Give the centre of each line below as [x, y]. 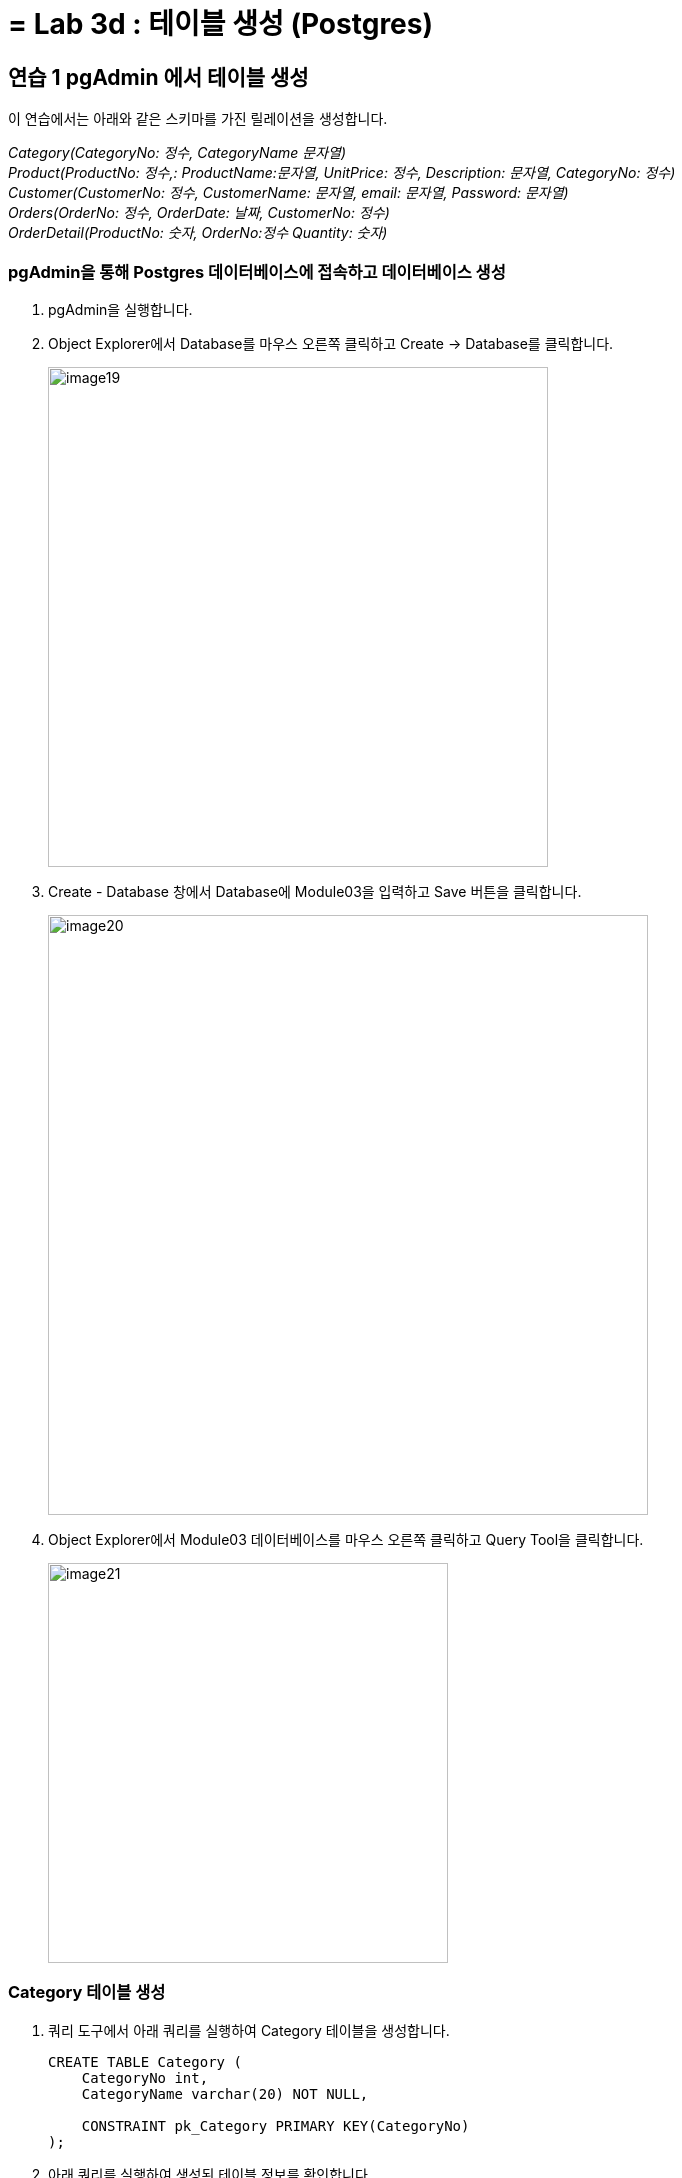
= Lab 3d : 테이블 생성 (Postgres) [221, 24]
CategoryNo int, [145, 2077]
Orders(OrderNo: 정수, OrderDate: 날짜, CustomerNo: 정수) [199, 213]
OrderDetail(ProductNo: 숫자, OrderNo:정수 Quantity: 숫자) [198, 233]
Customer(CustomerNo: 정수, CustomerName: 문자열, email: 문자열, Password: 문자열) [288, 193]
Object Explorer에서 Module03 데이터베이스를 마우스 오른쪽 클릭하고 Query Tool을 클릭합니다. [346, 1539]
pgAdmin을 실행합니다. [120, 309]
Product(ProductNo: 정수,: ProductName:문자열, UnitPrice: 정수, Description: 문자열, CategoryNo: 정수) [342, 173]
